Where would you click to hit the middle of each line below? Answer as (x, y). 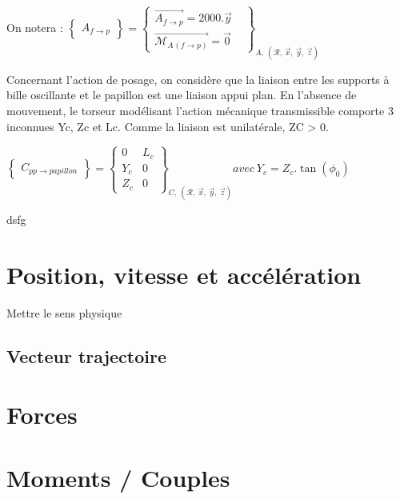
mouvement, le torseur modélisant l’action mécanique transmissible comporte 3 (200, 111)
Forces (42, 415)
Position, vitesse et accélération (184, 274)
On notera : (35, 27)
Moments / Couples (118, 477)
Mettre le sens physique (64, 312)
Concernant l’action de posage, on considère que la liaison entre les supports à (198, 79)
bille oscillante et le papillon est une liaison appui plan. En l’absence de (182, 95)
